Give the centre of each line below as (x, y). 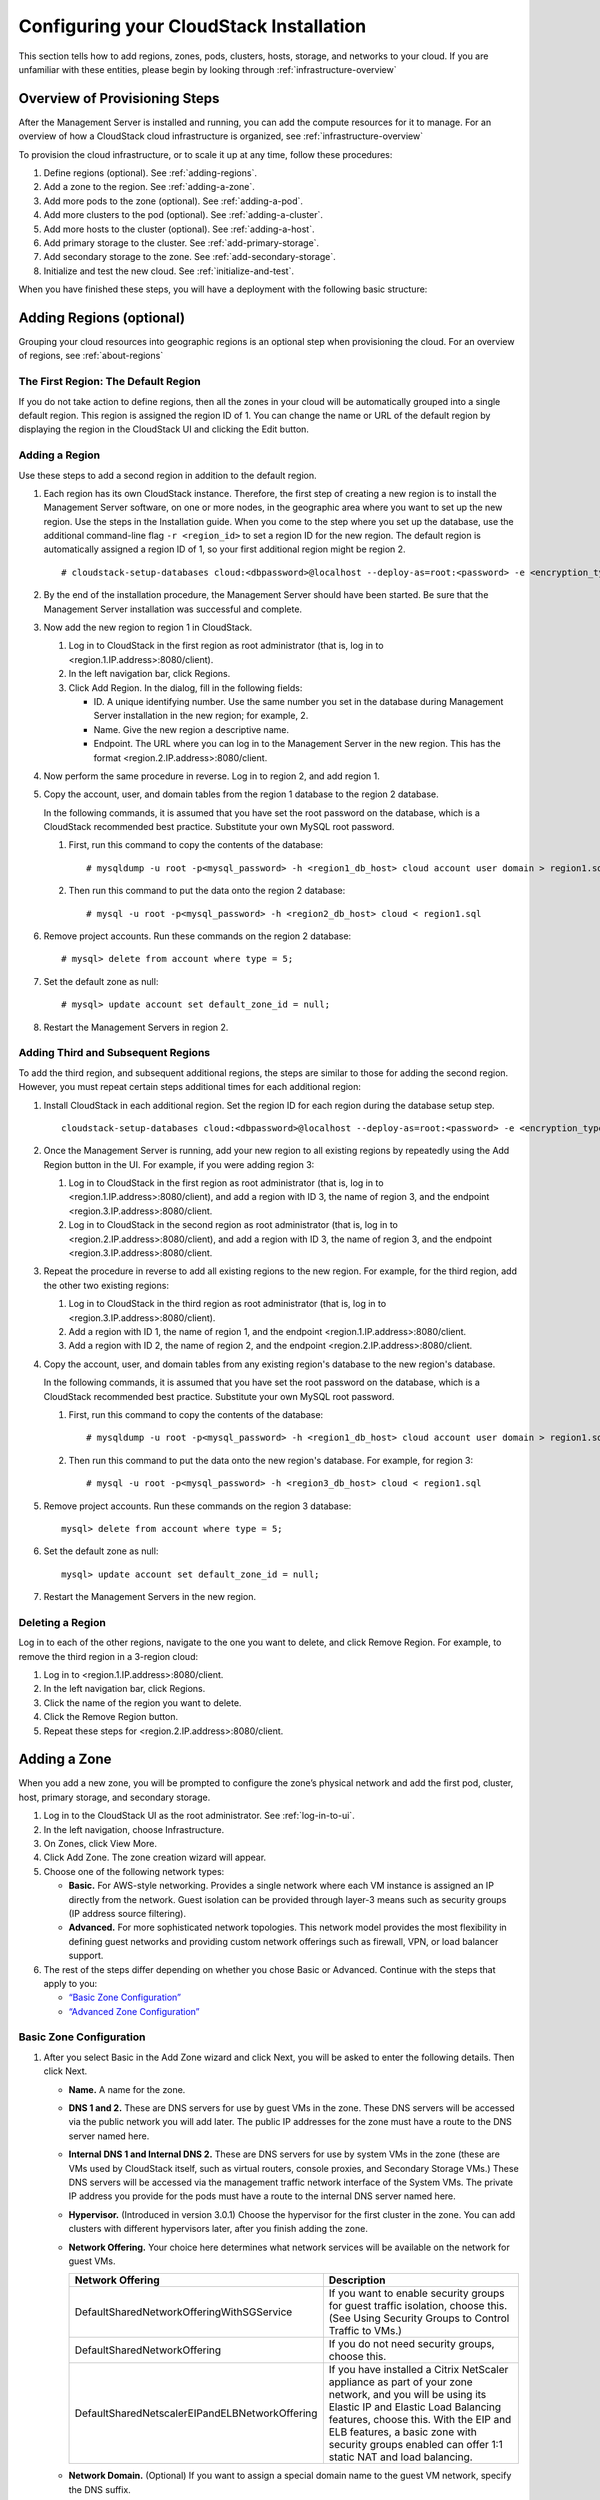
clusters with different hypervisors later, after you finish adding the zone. (218, 2229)
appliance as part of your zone (401, 2382)
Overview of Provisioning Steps (119, 98)
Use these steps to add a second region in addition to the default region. (167, 475)
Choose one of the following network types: (134, 1871)
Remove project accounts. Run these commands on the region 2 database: (197, 936)
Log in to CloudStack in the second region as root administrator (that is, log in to (233, 1225)
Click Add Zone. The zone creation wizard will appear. (155, 1857)
